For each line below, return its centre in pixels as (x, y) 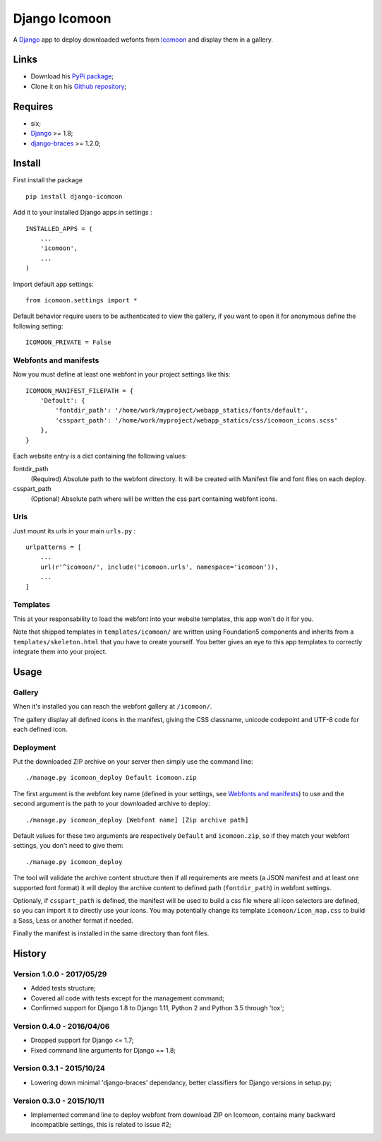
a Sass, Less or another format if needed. (73, 920)
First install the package (48, 180)
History (30, 953)
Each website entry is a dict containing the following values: (100, 456)
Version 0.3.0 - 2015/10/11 (59, 1101)
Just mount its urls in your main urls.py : (74, 531)
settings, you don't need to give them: (68, 846)
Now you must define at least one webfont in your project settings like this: (122, 374)
